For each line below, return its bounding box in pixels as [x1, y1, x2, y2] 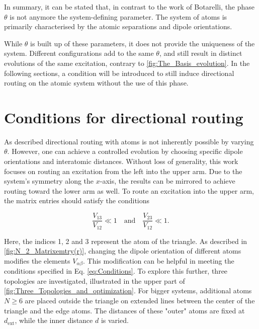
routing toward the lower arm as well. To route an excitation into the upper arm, [4, 185, 254, 196]
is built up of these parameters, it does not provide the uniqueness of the [30, 38, 255, 48]
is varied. [101, 315, 129, 325]
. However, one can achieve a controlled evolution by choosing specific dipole [7, 146, 243, 156]
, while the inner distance [15, 315, 93, 325]
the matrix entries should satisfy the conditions [4, 195, 150, 206]
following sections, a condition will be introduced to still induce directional [4, 67, 234, 78]
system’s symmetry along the [4, 176, 94, 186]
